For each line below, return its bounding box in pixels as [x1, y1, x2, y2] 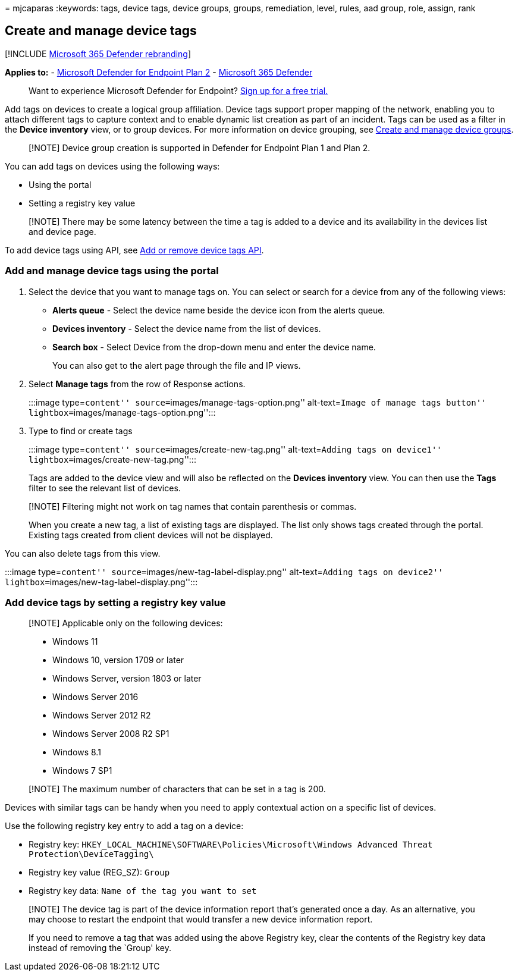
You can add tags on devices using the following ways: [5, 161, 220, 171]
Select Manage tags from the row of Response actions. [29, 378, 246, 389]
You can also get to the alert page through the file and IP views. [52, 360, 301, 371]
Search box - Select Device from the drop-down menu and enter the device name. [52, 341, 376, 352]
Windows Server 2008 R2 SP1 [52, 729, 169, 739]
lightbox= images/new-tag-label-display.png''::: [5, 576, 198, 587]
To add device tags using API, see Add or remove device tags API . [5, 244, 264, 255]
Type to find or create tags [29, 425, 133, 436]
